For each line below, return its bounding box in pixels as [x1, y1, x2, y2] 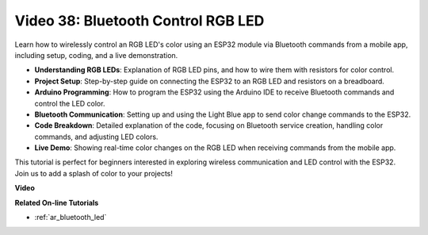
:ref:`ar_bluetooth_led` [34, 213, 107, 222]
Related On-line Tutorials [14, 198, 99, 207]
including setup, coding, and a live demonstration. [14, 50, 178, 60]
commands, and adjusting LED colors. [34, 132, 159, 141]
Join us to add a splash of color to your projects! [14, 168, 174, 178]
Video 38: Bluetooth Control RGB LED [14, 12, 265, 29]
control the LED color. [34, 98, 105, 108]
